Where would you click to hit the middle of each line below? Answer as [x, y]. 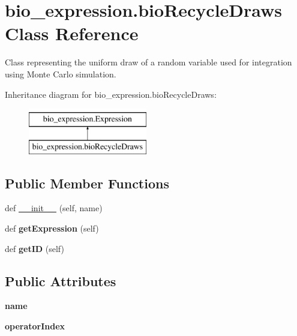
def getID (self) [34, 248]
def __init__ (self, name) [54, 208]
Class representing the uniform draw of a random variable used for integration [148, 62]
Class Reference [72, 33]
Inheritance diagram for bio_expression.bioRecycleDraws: [111, 94]
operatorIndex [35, 326]
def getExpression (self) [52, 228]
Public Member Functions [87, 183]
